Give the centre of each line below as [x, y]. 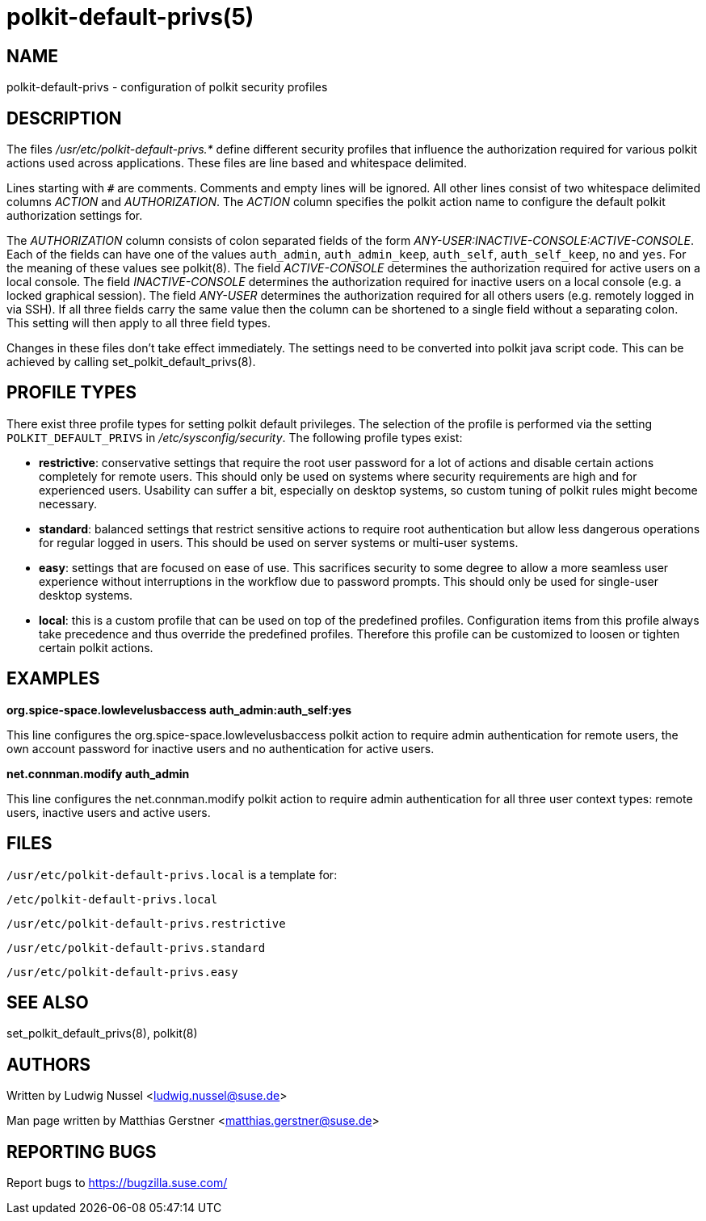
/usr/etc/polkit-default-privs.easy [122, 972]
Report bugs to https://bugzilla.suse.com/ [117, 1183]
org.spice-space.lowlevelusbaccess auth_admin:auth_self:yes [179, 709]
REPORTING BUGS [82, 1152]
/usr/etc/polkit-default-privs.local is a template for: [172, 874]
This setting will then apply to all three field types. [139, 323]
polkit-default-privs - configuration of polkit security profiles [167, 87]
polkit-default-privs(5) [130, 17]
